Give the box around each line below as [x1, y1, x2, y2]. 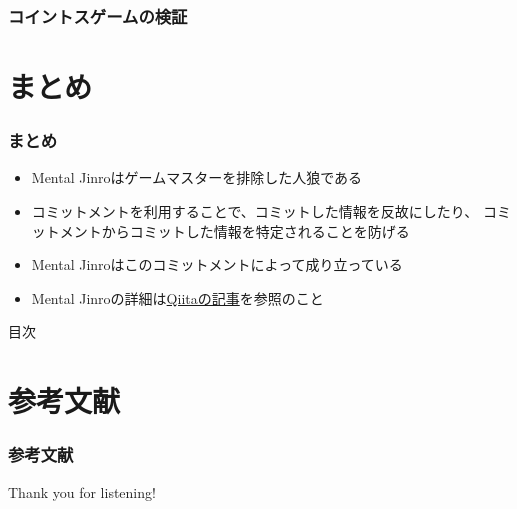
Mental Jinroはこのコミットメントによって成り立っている [31, 254, 403, 275]
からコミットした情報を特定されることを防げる [101, 220, 410, 241]
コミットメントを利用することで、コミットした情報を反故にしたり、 [31, 201, 479, 222]
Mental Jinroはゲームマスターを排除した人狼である [31, 167, 363, 188]
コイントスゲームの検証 [8, 3, 188, 28]
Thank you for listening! [8, 481, 156, 502]
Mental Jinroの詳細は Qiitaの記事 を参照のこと [31, 287, 324, 308]
